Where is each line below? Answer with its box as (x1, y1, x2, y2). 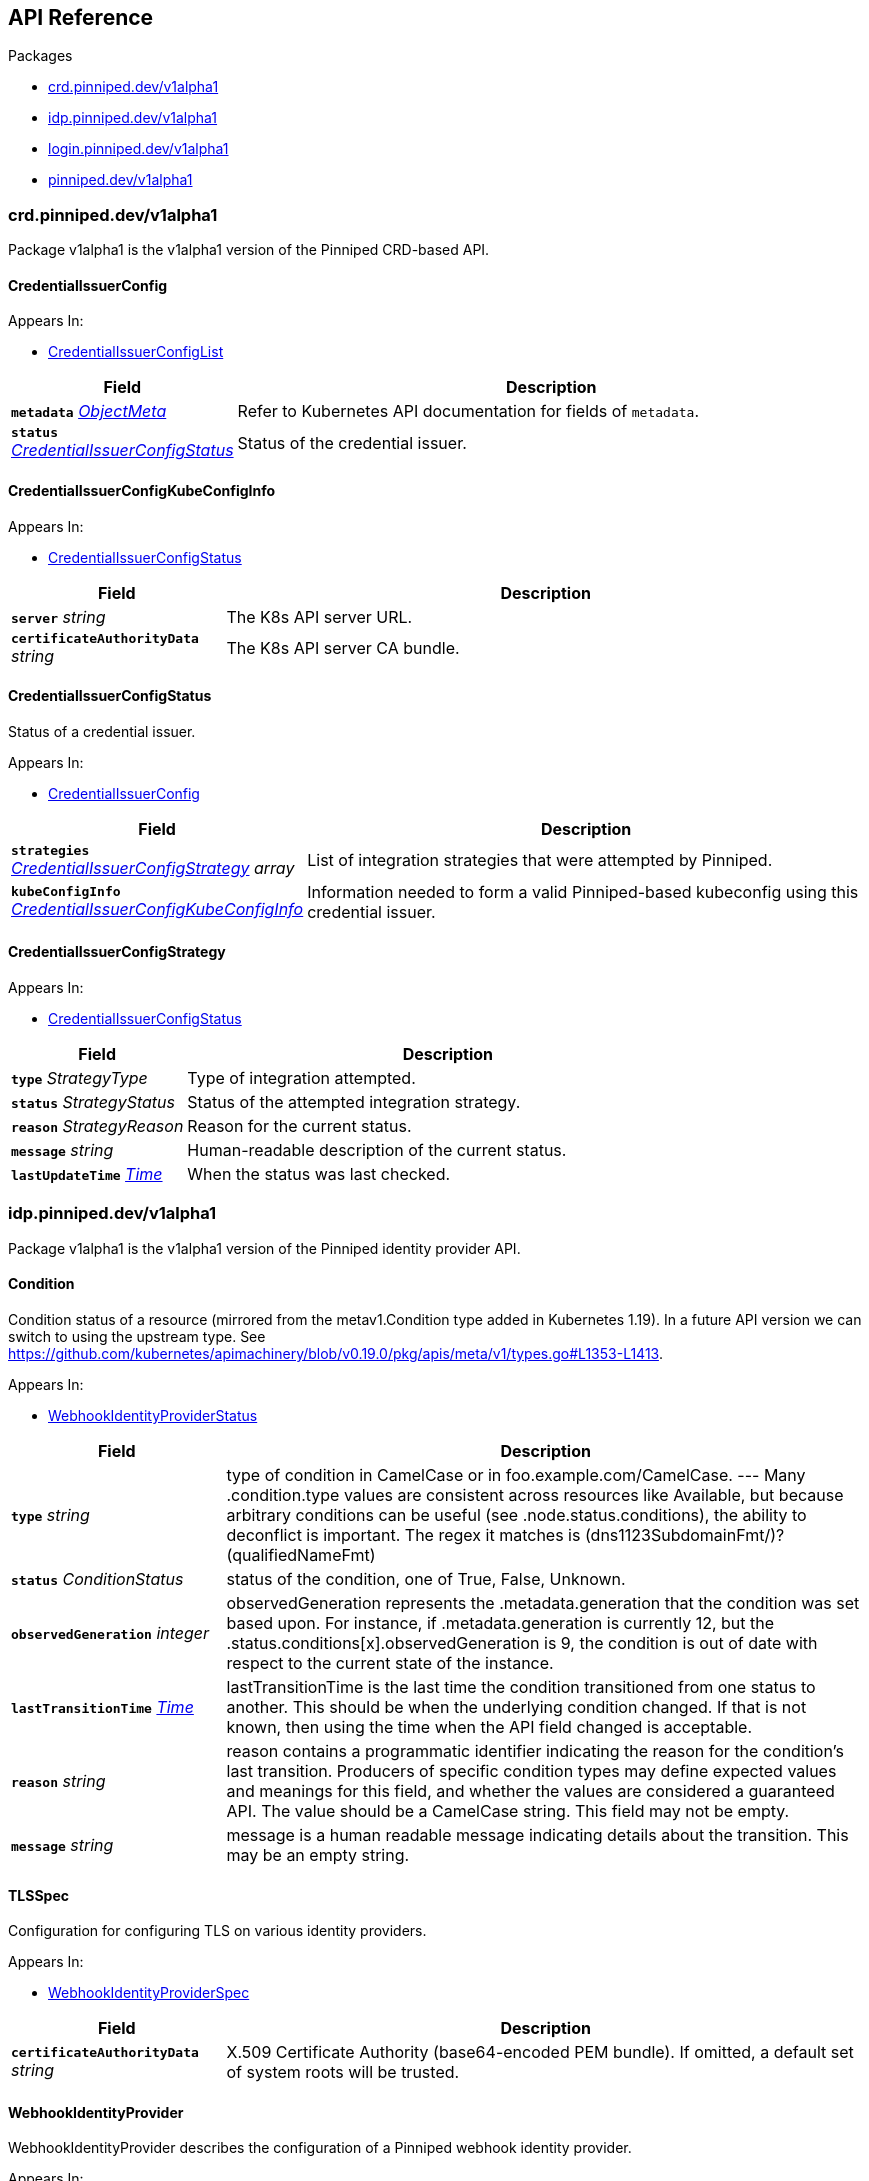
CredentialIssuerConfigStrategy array (11, 857, 295, 878)
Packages (8, 47, 73, 65)
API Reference (8, 5, 154, 30)
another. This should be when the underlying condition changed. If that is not (226, 1697, 807, 1718)
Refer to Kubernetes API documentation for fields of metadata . (237, 401, 700, 422)
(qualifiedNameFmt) (226, 1545, 376, 1566)
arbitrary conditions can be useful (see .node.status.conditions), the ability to (226, 1505, 807, 1526)
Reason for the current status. (187, 1116, 412, 1137)
